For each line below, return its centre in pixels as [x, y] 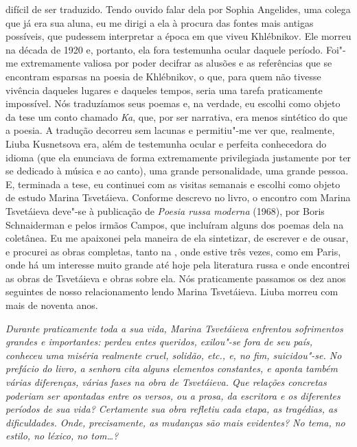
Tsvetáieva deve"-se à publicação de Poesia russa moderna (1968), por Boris [165, 210]
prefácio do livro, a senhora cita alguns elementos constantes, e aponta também [172, 368]
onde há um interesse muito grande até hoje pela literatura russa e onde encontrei [178, 265]
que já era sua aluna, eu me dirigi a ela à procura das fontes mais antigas [160, 22]
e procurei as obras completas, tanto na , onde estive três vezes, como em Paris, [173, 251]
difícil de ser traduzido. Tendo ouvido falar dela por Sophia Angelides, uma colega [178, 9]
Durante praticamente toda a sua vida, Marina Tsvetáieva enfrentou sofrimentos [174, 328]
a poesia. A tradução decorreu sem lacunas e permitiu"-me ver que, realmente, [170, 130]
